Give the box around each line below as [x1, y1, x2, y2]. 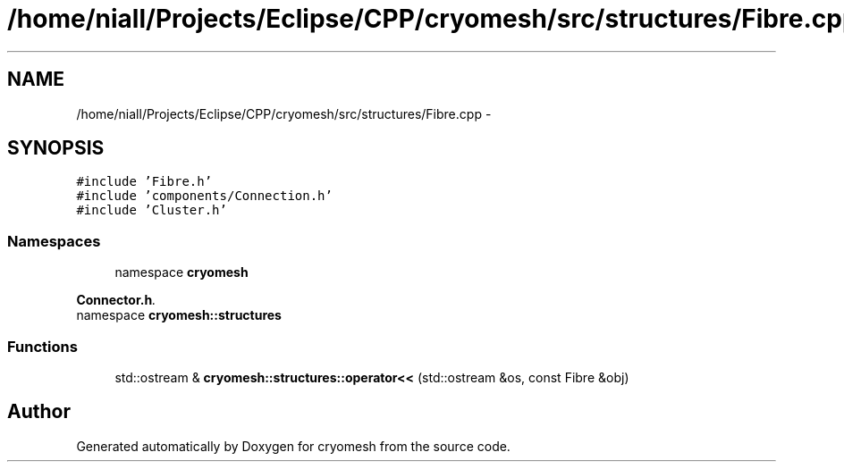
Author [7, 400, 71, 423]
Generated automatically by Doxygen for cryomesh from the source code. [76, 438, 511, 454]
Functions [7, 337, 78, 356]
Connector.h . [76, 292, 156, 308]
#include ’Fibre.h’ [76, 174, 213, 189]
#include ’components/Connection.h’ [76, 188, 333, 204]
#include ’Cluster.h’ [76, 203, 227, 218]
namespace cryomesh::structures [76, 307, 282, 323]
